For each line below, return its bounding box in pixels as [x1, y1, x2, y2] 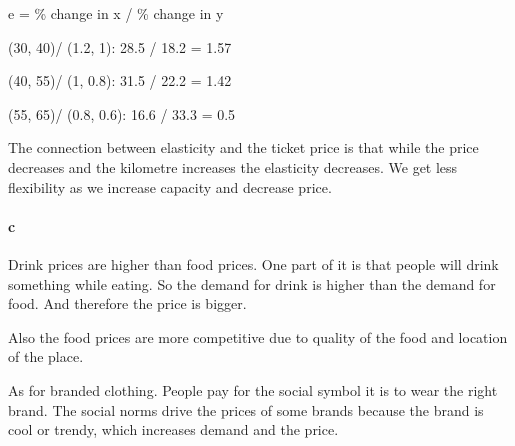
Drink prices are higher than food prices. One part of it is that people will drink [8, 253, 499, 274]
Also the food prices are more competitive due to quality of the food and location [8, 326, 508, 347]
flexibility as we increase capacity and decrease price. [8, 176, 332, 197]
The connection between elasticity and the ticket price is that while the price [8, 137, 479, 158]
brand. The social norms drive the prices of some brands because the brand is [8, 399, 484, 420]
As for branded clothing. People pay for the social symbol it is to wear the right [8, 379, 498, 400]
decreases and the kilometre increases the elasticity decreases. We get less [8, 156, 458, 177]
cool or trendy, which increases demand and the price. [8, 419, 339, 440]
